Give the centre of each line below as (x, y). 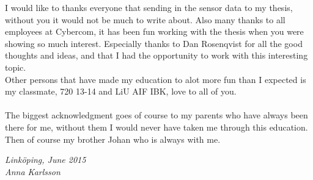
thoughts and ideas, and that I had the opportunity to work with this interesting (156, 55)
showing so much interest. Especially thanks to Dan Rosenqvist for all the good (154, 43)
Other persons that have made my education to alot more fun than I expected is (156, 79)
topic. (16, 67)
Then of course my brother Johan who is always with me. (113, 139)
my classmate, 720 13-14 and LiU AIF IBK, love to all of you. (121, 91)
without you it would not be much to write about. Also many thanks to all (145, 19)
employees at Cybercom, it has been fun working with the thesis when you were (154, 31)
